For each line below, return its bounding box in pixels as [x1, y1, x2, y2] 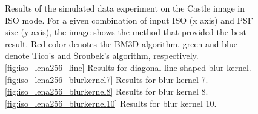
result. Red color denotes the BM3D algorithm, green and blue [5, 37, 237, 50]
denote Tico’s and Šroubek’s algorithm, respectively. [5, 49, 199, 62]
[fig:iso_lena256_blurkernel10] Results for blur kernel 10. [5, 96, 217, 109]
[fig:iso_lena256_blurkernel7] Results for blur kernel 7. [5, 73, 208, 85]
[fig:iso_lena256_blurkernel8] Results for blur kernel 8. [5, 85, 208, 98]
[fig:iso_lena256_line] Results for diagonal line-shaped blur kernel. [5, 61, 251, 73]
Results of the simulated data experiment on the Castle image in [5, 2, 245, 14]
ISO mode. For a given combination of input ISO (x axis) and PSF [5, 13, 253, 26]
